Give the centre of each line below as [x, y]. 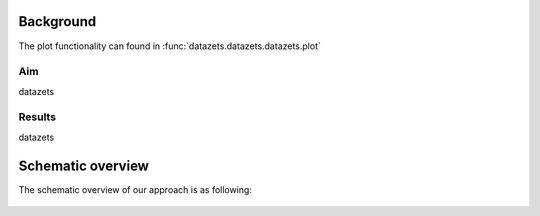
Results [37, 117]
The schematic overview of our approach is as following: [135, 189]
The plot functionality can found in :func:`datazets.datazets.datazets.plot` [170, 46]
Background [57, 21]
